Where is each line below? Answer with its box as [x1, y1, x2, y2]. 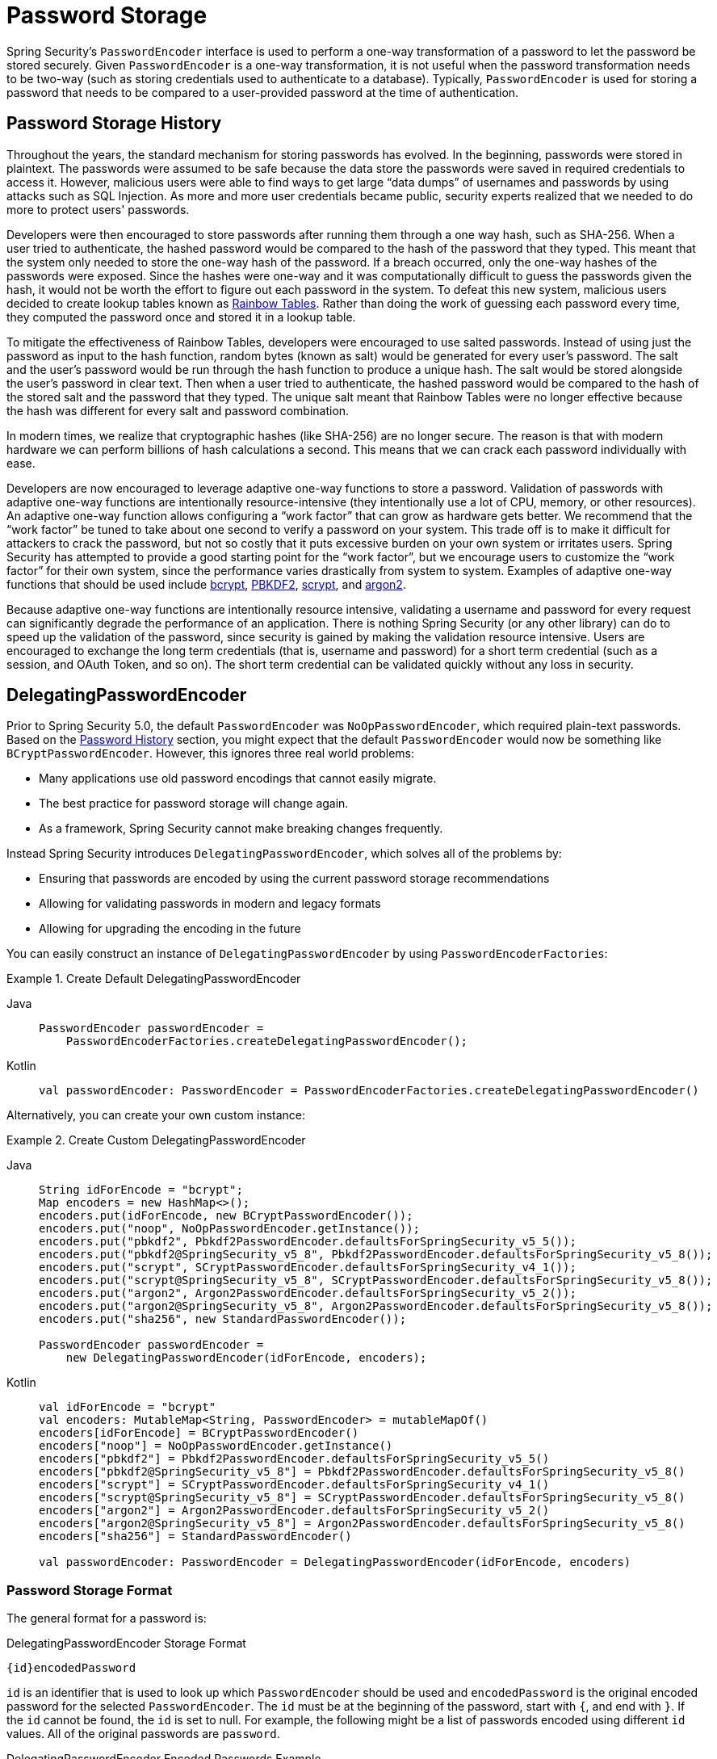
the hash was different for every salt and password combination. [6, 403, 350, 418]
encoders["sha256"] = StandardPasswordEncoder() [39, 1530, 352, 1543]
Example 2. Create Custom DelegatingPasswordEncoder [6, 1133, 306, 1148]
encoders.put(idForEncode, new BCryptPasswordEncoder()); [39, 1209, 413, 1223]
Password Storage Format [6, 1581, 173, 1598]
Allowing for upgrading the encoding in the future [39, 921, 301, 936]
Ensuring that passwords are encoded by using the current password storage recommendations [39, 871, 550, 886]
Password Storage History [6, 113, 222, 134]
